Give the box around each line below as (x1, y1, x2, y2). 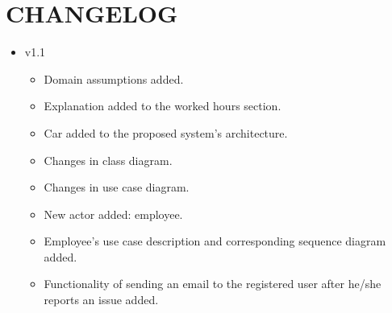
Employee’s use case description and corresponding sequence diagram (44, 233, 386, 249)
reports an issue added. (44, 291, 159, 308)
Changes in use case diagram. (44, 179, 190, 196)
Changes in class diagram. (44, 151, 173, 168)
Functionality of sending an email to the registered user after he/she (44, 275, 382, 292)
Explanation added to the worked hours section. (44, 97, 281, 114)
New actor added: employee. (44, 205, 183, 222)
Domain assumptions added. (44, 70, 184, 87)
